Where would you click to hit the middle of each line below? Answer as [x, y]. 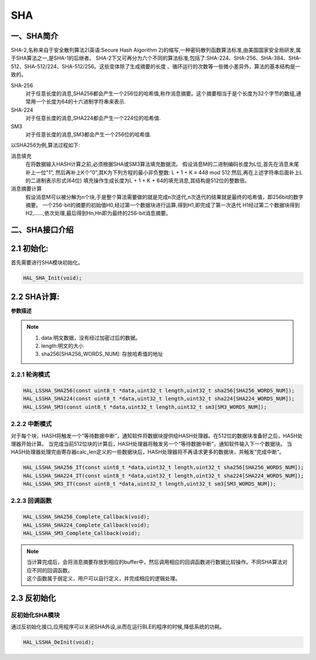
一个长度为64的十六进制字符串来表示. [80, 102]
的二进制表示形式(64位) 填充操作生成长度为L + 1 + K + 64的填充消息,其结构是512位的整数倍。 [138, 180]
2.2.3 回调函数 [31, 501]
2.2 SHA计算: [35, 296]
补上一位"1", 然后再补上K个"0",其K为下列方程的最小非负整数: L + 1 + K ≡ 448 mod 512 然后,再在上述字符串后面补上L [164, 172]
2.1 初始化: [30, 249]
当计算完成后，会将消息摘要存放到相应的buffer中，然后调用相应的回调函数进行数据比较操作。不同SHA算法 [154, 562]
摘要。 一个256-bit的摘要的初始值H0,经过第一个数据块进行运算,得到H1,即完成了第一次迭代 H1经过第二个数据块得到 [163, 205]
